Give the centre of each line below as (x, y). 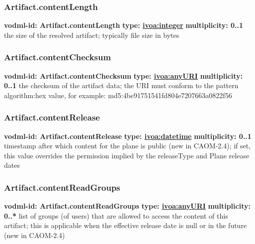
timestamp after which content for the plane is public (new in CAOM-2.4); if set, (127, 146)
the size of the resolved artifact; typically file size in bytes (92, 35)
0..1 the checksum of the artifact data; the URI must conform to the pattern (121, 85)
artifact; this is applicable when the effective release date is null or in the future (126, 225)
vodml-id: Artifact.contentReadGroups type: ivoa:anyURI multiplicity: (127, 206)
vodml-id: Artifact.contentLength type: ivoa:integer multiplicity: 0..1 (124, 25)
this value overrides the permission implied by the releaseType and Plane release (127, 155)
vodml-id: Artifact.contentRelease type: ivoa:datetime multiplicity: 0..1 (128, 136)
